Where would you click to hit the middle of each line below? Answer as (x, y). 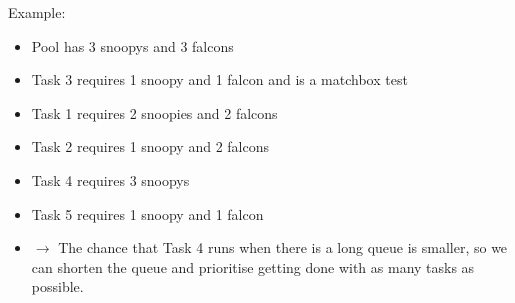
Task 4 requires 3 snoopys (110, 179)
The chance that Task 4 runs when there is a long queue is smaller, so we (283, 247)
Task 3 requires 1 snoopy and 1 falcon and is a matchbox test (219, 79)
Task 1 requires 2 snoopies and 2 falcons (154, 112)
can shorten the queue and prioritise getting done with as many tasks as (253, 266)
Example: (37, 12)
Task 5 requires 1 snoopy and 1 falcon (147, 213)
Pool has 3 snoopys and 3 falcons (132, 45)
